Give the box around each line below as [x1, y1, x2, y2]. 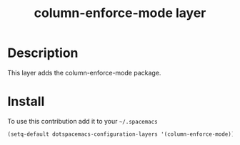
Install [7, 94, 45, 109]
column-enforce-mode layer [34, 5, 206, 21]
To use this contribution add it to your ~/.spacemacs [7, 117, 159, 125]
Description [7, 45, 79, 61]
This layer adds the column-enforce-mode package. [7, 68, 161, 77]
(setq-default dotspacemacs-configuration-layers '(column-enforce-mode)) [7, 130, 235, 138]
